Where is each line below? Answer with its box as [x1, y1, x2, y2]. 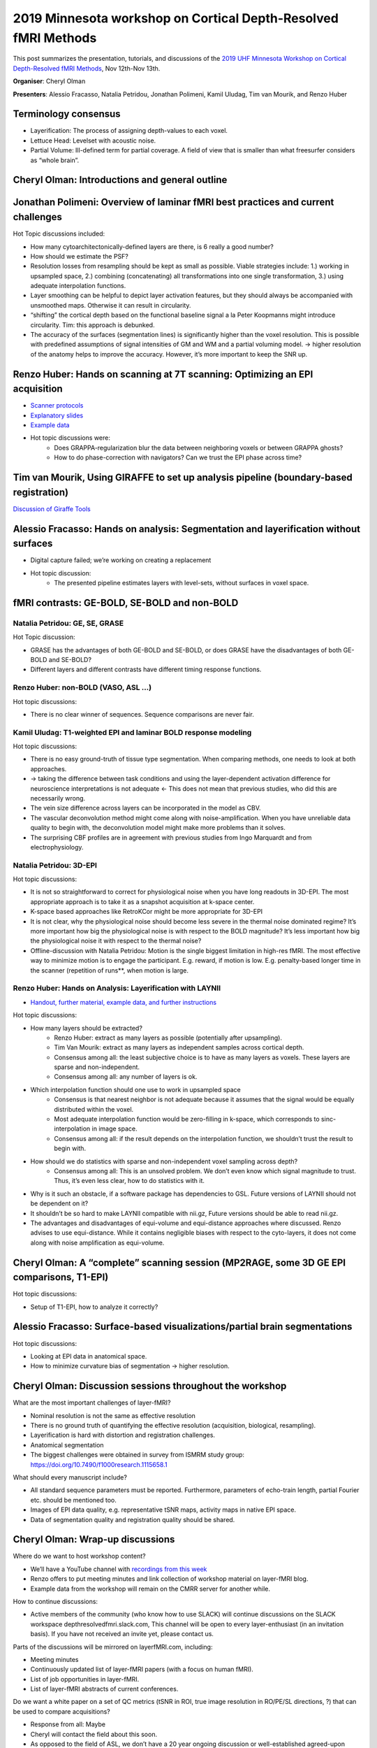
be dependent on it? [30, 1199, 89, 1208]
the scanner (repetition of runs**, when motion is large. [30, 966, 188, 975]
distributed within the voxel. [54, 1105, 134, 1113]
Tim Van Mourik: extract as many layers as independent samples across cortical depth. [54, 1043, 304, 1052]
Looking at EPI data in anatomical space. [30, 1352, 147, 1360]
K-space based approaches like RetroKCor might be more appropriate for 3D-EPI [30, 908, 263, 916]
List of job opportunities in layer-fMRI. [30, 1675, 140, 1683]
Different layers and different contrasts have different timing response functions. [30, 665, 262, 674]
